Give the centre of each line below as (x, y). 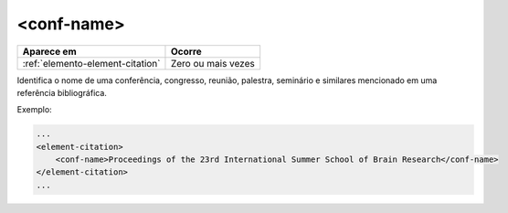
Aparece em (49, 51)
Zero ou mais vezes (212, 63)
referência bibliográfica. (62, 92)
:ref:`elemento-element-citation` (91, 63)
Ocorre (186, 51)
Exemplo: (34, 110)
